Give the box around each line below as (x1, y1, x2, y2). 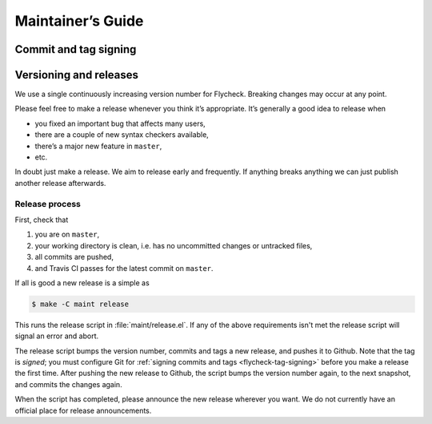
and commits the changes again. (14, 379, 123, 389)
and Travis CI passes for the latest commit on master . (34, 263, 214, 273)
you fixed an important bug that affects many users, (34, 119, 206, 128)
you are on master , (34, 229, 100, 240)
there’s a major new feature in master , (34, 141, 162, 151)
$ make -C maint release (31, 299, 130, 309)
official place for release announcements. (14, 406, 152, 415)
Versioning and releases (14, 68, 139, 82)
